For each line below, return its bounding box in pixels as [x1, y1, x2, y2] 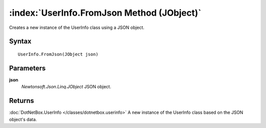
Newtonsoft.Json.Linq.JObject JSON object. [21, 84, 111, 90]
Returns [9, 97, 34, 105]
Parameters [9, 64, 46, 72]
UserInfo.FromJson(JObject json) [18, 51, 99, 57]
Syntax [9, 37, 32, 46]
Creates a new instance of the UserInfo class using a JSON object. [9, 25, 145, 30]
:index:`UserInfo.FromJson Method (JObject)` [9, 7, 201, 18]
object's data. [9, 116, 37, 122]
